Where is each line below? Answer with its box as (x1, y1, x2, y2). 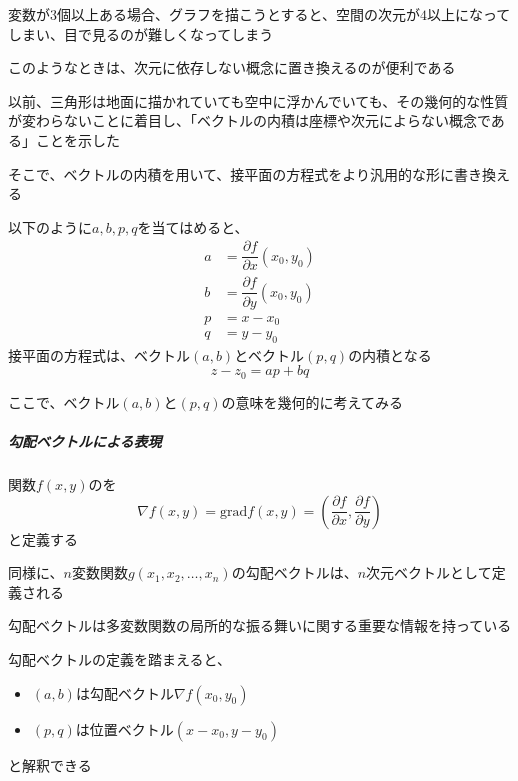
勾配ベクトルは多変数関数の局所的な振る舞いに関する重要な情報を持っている (8, 615, 512, 636)
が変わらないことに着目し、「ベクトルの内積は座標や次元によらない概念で (8, 110, 491, 131)
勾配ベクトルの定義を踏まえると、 (8, 649, 232, 670)
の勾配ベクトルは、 (231, 562, 358, 583)
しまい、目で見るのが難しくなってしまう (8, 23, 274, 44)
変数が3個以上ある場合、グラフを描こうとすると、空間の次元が (8, 4, 421, 24)
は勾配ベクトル (75, 682, 174, 703)
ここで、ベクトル (8, 391, 120, 412)
